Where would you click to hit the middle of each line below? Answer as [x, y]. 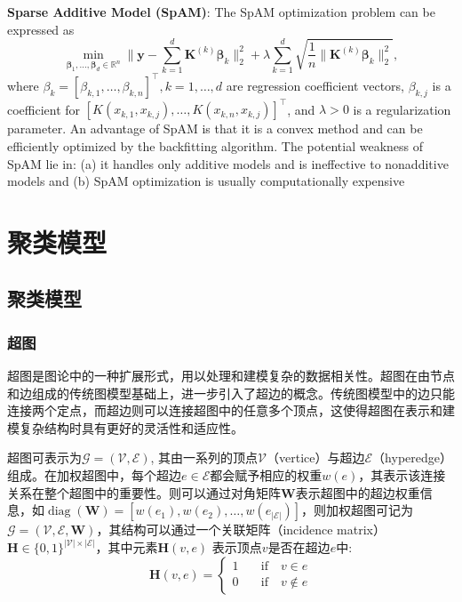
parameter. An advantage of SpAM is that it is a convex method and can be [215, 128]
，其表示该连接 [402, 475]
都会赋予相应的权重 [266, 475]
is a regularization [402, 109]
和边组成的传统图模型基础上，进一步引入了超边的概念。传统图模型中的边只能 [231, 393]
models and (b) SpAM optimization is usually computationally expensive [206, 181]
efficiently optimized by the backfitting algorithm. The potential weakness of [215, 145]
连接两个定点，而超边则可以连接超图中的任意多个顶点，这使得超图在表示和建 [231, 410]
